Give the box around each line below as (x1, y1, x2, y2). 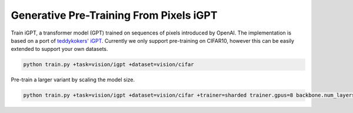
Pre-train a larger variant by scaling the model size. (11, 76, 135, 83)
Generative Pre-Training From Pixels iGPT (11, 9, 218, 22)
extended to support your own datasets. (11, 46, 108, 53)
